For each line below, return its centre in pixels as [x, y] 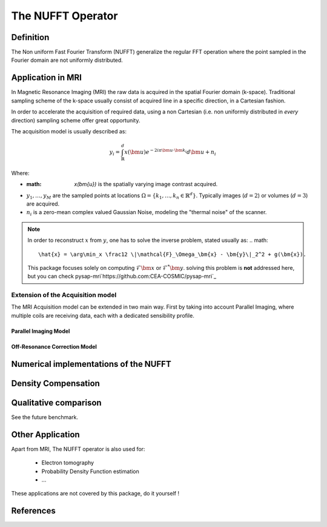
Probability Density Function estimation [90, 471]
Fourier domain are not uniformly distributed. [67, 60]
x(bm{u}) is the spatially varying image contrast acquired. [146, 184]
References [33, 511]
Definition [30, 37]
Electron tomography [68, 463]
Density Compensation [55, 383]
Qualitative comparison [57, 402]
